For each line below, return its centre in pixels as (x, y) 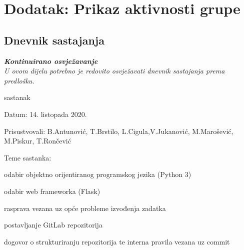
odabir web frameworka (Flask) (52, 191)
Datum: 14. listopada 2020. (45, 114)
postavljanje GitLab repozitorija (53, 225)
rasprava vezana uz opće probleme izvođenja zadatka (85, 208)
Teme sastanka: (28, 157)
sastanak (17, 97)
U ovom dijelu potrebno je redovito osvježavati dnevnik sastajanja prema (114, 71)
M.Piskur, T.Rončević (37, 141)
